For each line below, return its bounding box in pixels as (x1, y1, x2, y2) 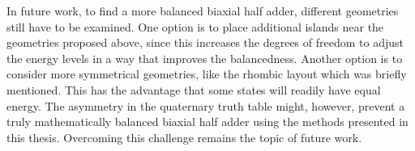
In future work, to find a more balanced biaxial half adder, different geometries (6, 2, 399, 19)
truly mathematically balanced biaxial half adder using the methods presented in (6, 113, 409, 130)
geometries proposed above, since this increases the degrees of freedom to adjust (6, 34, 404, 51)
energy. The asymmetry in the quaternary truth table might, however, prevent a (6, 97, 405, 114)
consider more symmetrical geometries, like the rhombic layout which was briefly (6, 65, 407, 82)
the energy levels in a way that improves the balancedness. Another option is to (6, 49, 403, 66)
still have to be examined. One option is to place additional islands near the (6, 18, 384, 35)
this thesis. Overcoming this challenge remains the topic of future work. (6, 128, 362, 145)
